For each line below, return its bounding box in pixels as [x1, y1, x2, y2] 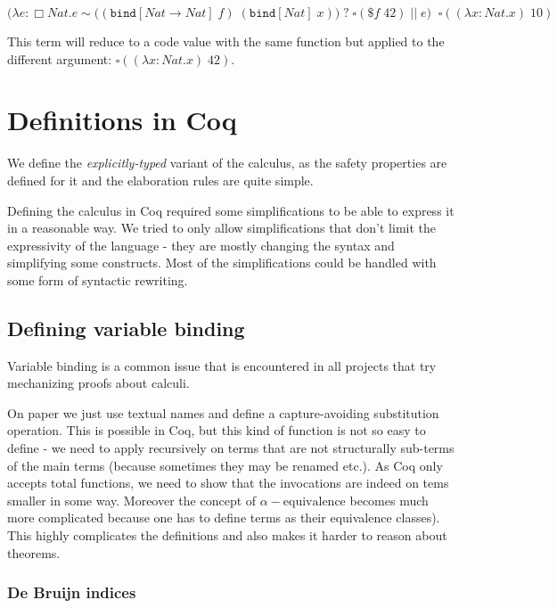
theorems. [7, 543, 61, 562]
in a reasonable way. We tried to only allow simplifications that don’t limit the [7, 218, 436, 237]
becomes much [349, 490, 429, 509]
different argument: [7, 49, 112, 68]
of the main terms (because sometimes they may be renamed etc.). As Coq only [7, 456, 443, 474]
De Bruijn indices [7, 581, 136, 604]
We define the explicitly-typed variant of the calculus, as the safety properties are [7, 153, 447, 172]
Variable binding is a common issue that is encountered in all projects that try [7, 356, 437, 374]
